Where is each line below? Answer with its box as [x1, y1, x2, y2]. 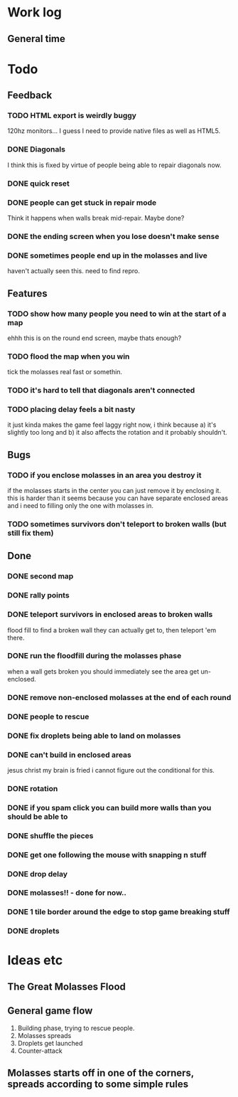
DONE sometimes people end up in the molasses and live [7, 250, 207, 260]
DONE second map [7, 571, 74, 581]
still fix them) [7, 528, 54, 538]
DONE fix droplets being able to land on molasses [7, 731, 181, 741]
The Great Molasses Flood [7, 980, 126, 992]
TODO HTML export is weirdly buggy [7, 111, 137, 121]
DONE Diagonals [7, 144, 66, 154]
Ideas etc [7, 953, 63, 968]
